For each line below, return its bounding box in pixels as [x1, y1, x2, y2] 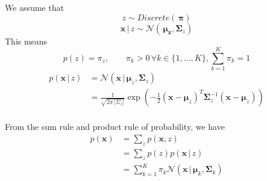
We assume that [5, 1, 64, 13]
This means [5, 34, 48, 47]
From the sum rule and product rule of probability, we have [5, 120, 225, 133]
